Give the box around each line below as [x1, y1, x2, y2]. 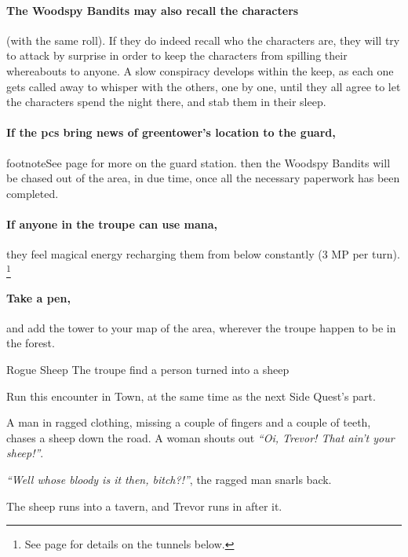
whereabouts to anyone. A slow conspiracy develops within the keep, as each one [6, 62, 394, 79]
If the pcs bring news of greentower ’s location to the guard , [6, 124, 336, 141]
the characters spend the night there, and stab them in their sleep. [6, 93, 326, 110]
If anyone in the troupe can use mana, [6, 215, 218, 232]
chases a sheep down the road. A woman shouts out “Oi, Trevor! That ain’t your [6, 429, 395, 445]
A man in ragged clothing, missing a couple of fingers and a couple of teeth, [6, 414, 371, 431]
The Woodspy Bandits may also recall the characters [6, 2, 299, 18]
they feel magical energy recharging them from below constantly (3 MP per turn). [6, 246, 400, 262]
